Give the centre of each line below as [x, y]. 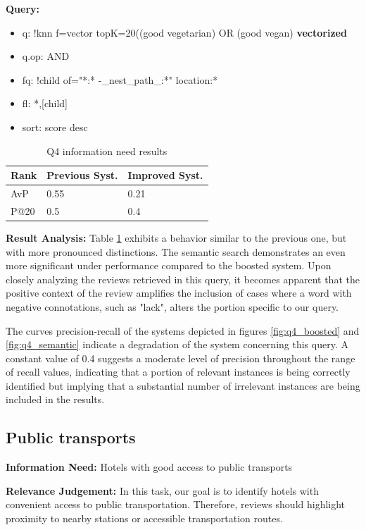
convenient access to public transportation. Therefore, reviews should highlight [176, 504]
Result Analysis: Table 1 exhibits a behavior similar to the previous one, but [176, 237]
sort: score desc [55, 127]
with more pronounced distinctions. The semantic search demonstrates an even [176, 251]
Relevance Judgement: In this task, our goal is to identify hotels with [162, 490]
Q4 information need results [107, 150]
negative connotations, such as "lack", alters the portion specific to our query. [172, 306]
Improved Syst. [165, 175]
